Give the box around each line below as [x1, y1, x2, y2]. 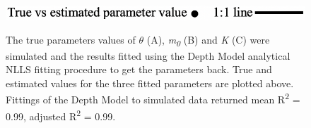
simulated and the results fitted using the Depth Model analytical [6, 48, 291, 63]
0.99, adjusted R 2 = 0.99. [6, 106, 116, 123]
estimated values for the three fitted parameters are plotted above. [6, 75, 294, 90]
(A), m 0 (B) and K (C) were [146, 32, 270, 49]
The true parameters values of [6, 32, 136, 47]
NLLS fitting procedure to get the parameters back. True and [6, 62, 272, 77]
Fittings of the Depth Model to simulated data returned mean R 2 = [6, 90, 300, 107]
